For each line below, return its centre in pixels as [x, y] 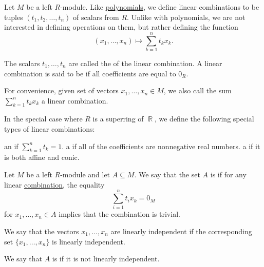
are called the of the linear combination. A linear [145, 63]
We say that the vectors [42, 231]
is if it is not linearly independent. [106, 259]
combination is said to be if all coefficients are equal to [90, 73]
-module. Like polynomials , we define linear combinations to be [160, 7]
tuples [14, 17]
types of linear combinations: [50, 129]
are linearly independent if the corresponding [181, 231]
